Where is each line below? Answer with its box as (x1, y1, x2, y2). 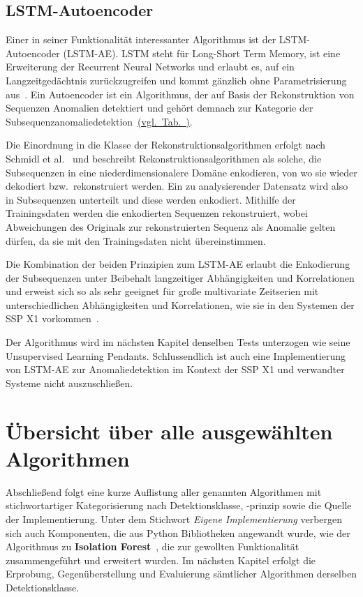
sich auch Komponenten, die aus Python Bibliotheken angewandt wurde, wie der (6, 525, 350, 540)
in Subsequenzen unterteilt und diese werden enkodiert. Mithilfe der (6, 192, 296, 206)
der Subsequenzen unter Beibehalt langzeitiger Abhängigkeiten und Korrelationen (6, 270, 355, 285)
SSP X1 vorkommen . (6, 311, 99, 326)
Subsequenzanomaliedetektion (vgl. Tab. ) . (6, 114, 193, 128)
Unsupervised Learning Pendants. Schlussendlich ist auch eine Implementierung (6, 348, 346, 363)
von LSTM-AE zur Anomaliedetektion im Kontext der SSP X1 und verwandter (6, 362, 345, 377)
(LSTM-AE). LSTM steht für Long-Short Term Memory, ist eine (63, 45, 341, 60)
